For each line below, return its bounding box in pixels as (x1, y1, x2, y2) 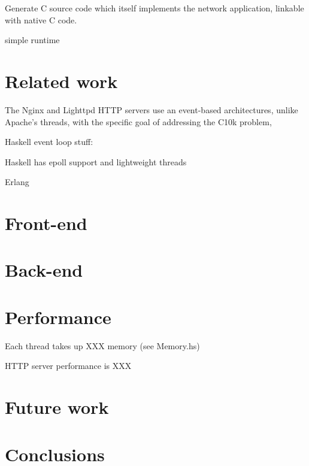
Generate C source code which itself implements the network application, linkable (5, 2, 304, 14)
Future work (5, 395, 109, 419)
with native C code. (5, 13, 77, 26)
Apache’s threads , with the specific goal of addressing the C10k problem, (5, 115, 272, 128)
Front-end (5, 211, 87, 235)
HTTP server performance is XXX (5, 359, 132, 372)
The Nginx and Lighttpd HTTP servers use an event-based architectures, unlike (5, 103, 298, 116)
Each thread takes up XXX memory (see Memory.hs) (5, 339, 200, 352)
